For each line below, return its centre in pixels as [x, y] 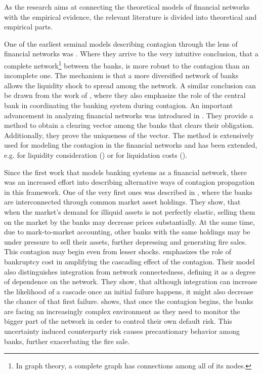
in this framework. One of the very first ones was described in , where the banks [128, 192]
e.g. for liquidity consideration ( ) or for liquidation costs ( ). [96, 155]
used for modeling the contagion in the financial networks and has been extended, [131, 145]
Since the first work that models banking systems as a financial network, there [125, 172]
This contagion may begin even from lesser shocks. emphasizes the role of [118, 251]
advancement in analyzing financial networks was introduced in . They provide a [129, 115]
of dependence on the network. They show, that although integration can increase [131, 281]
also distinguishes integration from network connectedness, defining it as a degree [130, 271]
